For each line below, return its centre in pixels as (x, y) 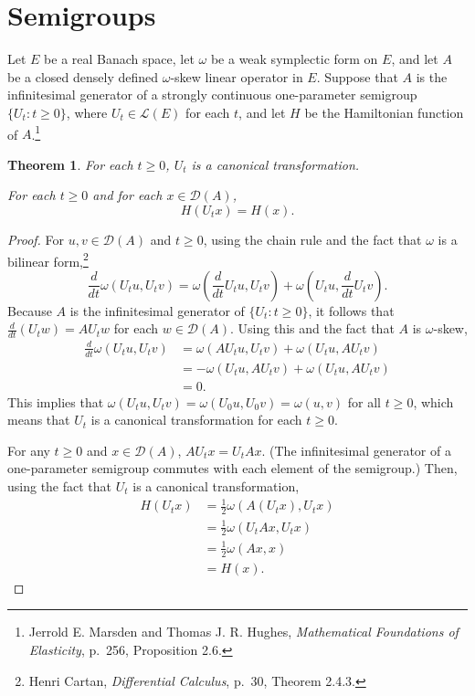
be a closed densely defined (83, 76)
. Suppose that (357, 76)
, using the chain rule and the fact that (312, 239)
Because (30, 310)
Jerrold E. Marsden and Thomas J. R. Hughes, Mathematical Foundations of (243, 632)
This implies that (56, 401)
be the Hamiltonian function (384, 112)
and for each (127, 195)
